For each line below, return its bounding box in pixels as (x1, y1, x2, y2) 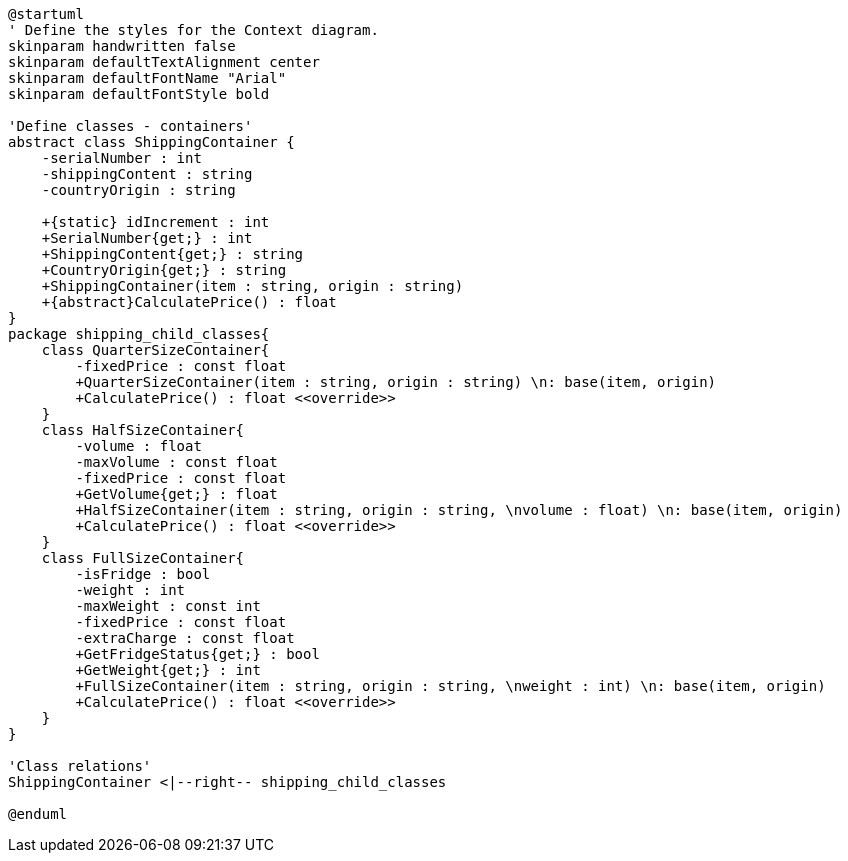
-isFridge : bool (75, 566, 211, 582)
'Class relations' (8, 758, 152, 774)
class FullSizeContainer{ (41, 550, 245, 566)
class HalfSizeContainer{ (41, 422, 245, 438)
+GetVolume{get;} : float (75, 486, 278, 502)
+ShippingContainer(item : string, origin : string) (41, 278, 464, 294)
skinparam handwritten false (8, 38, 236, 54)
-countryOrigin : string (41, 182, 236, 198)
